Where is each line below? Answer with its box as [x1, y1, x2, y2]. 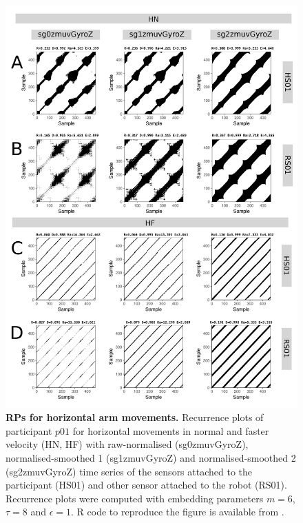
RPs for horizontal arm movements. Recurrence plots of [6, 410, 264, 424]
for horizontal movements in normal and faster [72, 423, 269, 438]
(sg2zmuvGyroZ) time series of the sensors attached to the [6, 464, 253, 478]
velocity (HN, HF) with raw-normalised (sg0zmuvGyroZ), [6, 437, 249, 451]
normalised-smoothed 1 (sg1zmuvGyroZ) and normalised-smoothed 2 [6, 450, 296, 464]
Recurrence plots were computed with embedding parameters [6, 491, 264, 505]
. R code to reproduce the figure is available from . [71, 504, 284, 519]
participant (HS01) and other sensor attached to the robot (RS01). [6, 478, 287, 492]
